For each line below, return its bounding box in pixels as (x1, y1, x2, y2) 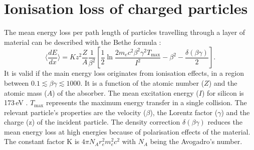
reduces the (207, 117, 242, 127)
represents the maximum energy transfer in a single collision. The (46, 97, 247, 108)
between (4, 77, 29, 88)
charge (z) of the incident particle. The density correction (4, 117, 180, 127)
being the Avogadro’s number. (150, 136, 242, 147)
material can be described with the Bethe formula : (4, 36, 161, 47)
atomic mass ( (4, 87, 47, 98)
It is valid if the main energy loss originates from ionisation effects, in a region (4, 68, 244, 78)
